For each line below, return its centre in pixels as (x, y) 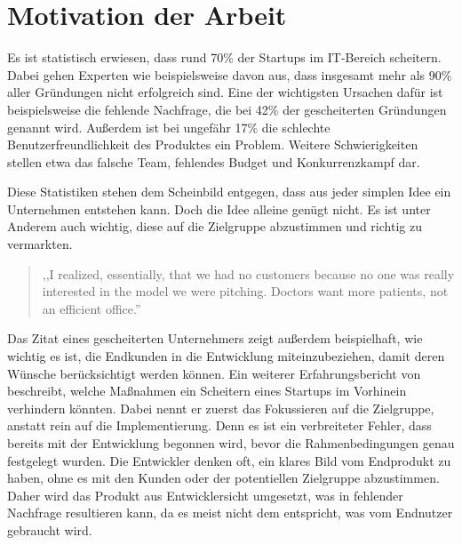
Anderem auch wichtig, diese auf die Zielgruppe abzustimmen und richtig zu (215, 226)
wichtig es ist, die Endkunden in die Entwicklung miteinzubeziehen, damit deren (226, 356)
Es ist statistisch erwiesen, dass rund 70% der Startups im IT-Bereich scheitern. (224, 57)
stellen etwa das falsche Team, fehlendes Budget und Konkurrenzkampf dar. (214, 161)
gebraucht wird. (50, 529)
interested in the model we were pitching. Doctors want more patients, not (245, 291)
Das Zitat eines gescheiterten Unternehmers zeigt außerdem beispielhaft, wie (215, 338)
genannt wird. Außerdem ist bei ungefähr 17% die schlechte (169, 127)
